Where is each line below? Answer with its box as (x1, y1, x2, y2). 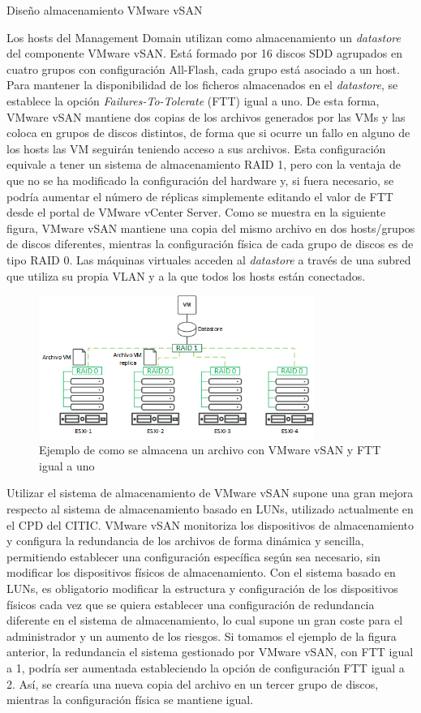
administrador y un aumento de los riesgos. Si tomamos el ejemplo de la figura (6, 627, 397, 644)
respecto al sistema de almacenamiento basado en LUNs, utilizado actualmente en (6, 500, 414, 517)
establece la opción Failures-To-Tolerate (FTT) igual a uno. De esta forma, (6, 92, 380, 109)
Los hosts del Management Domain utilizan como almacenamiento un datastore (6, 28, 401, 45)
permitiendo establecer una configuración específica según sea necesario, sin (6, 548, 381, 565)
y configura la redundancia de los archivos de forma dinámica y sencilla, (6, 532, 364, 549)
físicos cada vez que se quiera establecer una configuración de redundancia (6, 595, 375, 612)
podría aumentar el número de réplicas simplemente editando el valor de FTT (6, 187, 393, 204)
